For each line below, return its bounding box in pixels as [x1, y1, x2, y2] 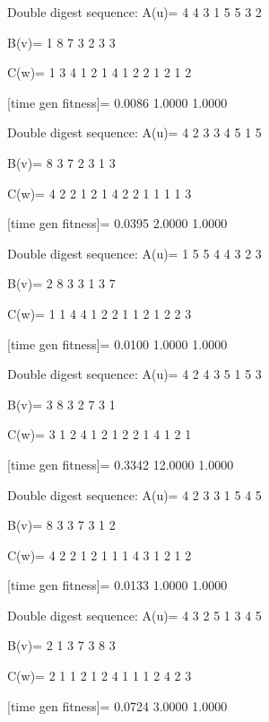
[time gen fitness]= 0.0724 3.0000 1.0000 [7, 696, 228, 715]
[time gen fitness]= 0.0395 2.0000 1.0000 [7, 214, 228, 233]
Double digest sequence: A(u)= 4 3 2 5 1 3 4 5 [7, 605, 262, 624]
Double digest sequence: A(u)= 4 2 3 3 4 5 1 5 [7, 123, 262, 142]
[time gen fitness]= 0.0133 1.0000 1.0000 [7, 576, 228, 594]
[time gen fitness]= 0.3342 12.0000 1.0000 [7, 454, 234, 473]
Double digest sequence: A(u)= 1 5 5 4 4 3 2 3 [7, 243, 262, 262]
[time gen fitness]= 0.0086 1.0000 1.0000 [7, 92, 228, 111]
